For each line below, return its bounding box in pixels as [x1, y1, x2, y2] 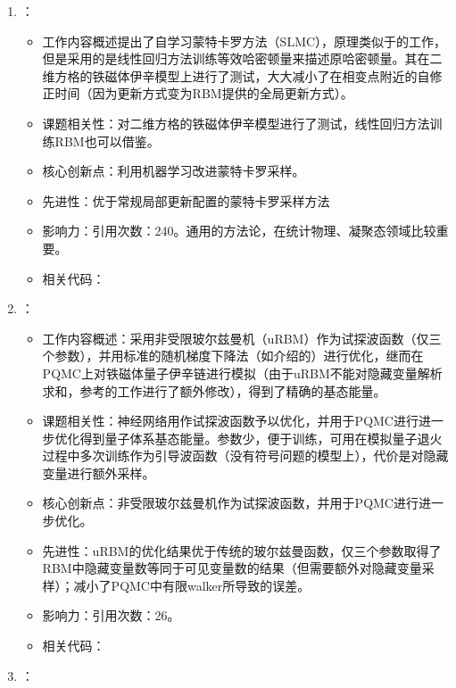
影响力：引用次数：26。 [42, 606, 180, 625]
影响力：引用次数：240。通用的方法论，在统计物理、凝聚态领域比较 [42, 221, 436, 240]
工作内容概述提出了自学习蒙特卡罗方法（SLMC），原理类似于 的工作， [42, 31, 447, 50]
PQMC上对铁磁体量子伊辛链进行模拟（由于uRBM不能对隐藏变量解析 [42, 363, 443, 382]
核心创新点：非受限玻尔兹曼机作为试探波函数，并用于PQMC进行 [42, 493, 419, 512]
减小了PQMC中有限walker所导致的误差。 [73, 576, 311, 594]
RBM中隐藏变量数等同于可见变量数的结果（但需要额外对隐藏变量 [42, 559, 422, 577]
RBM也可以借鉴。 [54, 131, 160, 150]
